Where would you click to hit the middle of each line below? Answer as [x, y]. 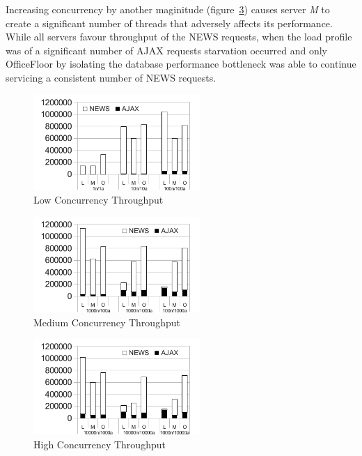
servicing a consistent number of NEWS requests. [111, 77]
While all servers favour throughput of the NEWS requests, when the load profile [179, 37]
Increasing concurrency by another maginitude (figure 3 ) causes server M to [168, 9]
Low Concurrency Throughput [99, 200]
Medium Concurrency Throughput [107, 322]
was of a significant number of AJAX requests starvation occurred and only [166, 50]
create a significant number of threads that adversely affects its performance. [169, 23]
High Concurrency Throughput [100, 444]
